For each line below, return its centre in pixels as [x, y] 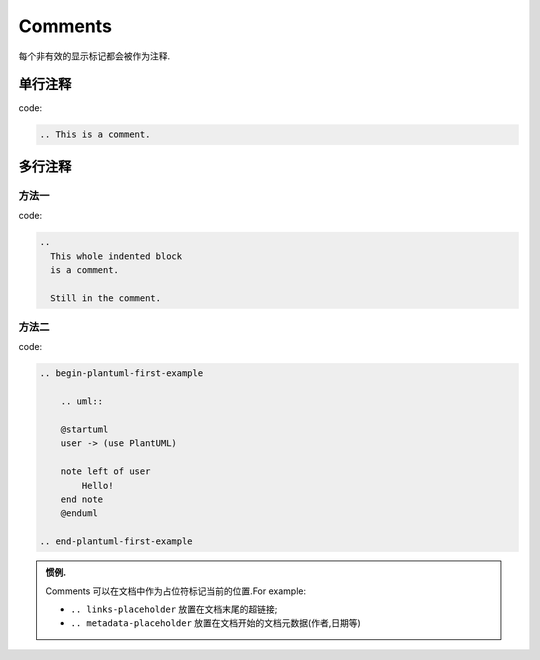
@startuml [84, 429]
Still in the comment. [106, 298]
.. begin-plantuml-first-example [121, 373]
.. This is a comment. [95, 134]
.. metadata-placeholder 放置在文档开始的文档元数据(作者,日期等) [216, 623]
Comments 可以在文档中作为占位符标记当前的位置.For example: [176, 591]
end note [82, 499]
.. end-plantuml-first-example [116, 541]
